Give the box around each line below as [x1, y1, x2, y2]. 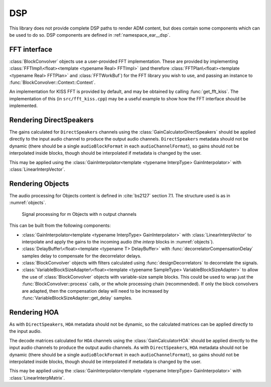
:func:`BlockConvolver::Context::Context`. [9, 79, 96, 85]
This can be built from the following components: [9, 222, 111, 228]
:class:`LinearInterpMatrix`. [9, 374, 65, 381]
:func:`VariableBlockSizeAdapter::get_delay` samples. [22, 295, 132, 301]
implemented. [9, 103, 38, 109]
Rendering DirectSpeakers [9, 116, 94, 124]
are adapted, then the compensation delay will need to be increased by [22, 288, 169, 294]
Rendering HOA [9, 308, 59, 316]
